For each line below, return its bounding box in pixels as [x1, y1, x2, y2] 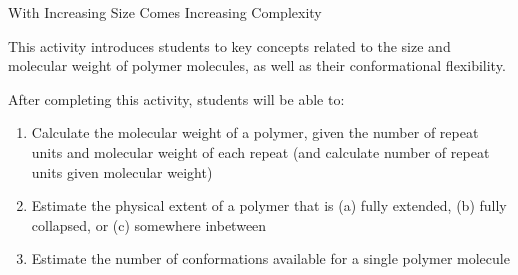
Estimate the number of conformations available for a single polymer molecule [31, 248, 510, 269]
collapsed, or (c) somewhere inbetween [31, 214, 267, 235]
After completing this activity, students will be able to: [8, 88, 345, 109]
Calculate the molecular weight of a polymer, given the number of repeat [31, 122, 479, 143]
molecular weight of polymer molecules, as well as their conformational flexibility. [8, 55, 506, 76]
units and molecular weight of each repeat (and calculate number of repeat [31, 141, 490, 162]
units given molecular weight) [31, 161, 213, 182]
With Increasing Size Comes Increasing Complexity [8, 2, 322, 22]
